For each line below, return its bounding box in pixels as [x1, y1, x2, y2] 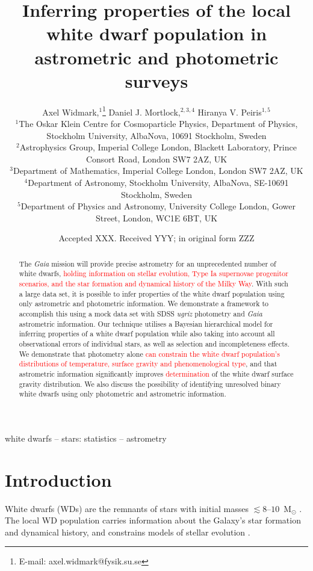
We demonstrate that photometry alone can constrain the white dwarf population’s [19, 348, 280, 359]
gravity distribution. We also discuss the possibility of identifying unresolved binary [19, 378, 281, 389]
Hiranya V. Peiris [197, 105, 262, 118]
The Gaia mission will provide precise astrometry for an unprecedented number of [19, 258, 276, 268]
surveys [125, 68, 188, 93]
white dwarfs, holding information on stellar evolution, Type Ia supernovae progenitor [19, 268, 288, 279]
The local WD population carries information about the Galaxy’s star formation [5, 514, 301, 526]
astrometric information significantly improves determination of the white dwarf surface [19, 368, 294, 378]
